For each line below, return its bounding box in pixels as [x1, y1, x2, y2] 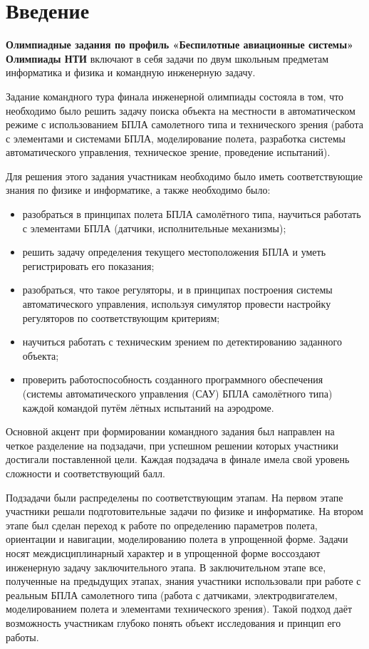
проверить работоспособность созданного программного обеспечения [22, 372, 323, 387]
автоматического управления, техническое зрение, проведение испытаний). [6, 145, 331, 160]
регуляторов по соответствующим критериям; [22, 310, 220, 325]
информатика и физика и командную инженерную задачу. [6, 65, 256, 80]
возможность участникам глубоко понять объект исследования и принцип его [6, 615, 341, 630]
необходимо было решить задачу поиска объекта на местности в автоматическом [6, 103, 355, 118]
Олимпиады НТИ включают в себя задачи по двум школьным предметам [6, 51, 329, 66]
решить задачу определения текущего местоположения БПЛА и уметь [22, 244, 326, 259]
